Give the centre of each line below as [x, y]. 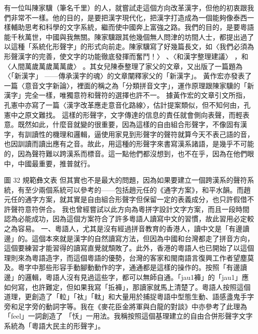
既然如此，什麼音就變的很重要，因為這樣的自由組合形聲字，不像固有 [129, 124]
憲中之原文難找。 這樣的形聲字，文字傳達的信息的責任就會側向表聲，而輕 [123, 114]
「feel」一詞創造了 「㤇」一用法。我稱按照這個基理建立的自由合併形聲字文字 [129, 316]
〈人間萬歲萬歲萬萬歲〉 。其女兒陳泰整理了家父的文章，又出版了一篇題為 [123, 66]
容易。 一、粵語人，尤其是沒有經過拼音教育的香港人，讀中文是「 [123, 229]
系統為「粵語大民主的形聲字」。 [54, 326]
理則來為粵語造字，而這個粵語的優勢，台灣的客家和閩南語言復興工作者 [119, 257]
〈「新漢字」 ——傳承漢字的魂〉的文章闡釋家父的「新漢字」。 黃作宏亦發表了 [128, 76]
